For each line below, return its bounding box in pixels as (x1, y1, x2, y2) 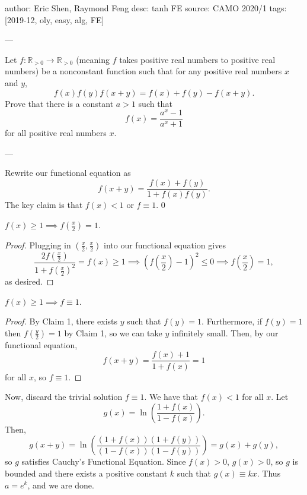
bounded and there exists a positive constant (5, 466, 168, 479)
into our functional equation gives (104, 238, 226, 251)
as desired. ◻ (5, 275, 54, 288)
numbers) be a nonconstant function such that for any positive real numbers (5, 65, 282, 77)
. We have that (144, 390, 198, 403)
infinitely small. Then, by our (171, 326, 279, 339)
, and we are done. (27, 478, 94, 491)
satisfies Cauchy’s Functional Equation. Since (21, 455, 186, 468)
